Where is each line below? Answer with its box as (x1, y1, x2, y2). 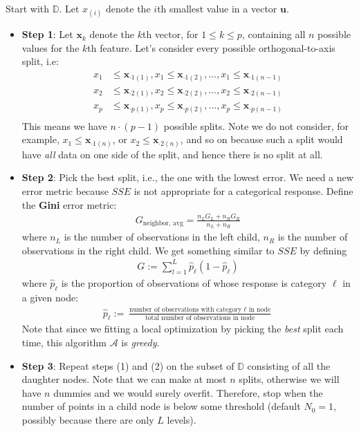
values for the (21, 40, 80, 55)
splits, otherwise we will (239, 372, 340, 386)
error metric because (21, 183, 109, 198)
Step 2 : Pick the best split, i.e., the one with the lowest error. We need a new (21, 170, 353, 185)
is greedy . (121, 335, 160, 349)
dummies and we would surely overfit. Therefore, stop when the (53, 385, 323, 400)
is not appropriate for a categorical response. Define (134, 183, 353, 198)
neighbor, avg (142, 220, 183, 227)
